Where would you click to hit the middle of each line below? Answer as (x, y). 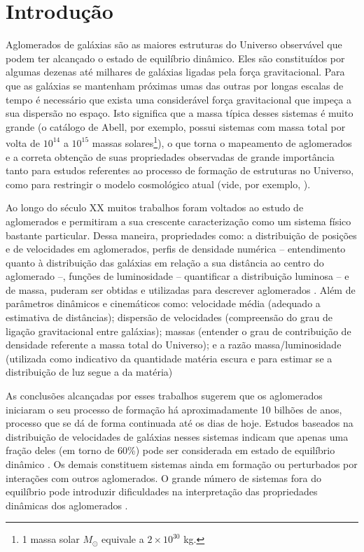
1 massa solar (51, 539)
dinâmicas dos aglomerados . (67, 505)
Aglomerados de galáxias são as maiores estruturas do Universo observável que (174, 44)
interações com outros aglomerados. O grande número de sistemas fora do (163, 477)
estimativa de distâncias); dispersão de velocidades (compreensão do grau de (169, 317)
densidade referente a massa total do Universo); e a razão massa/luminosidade (174, 345)
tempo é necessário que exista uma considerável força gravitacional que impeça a (178, 99)
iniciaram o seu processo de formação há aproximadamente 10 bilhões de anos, (174, 409)
